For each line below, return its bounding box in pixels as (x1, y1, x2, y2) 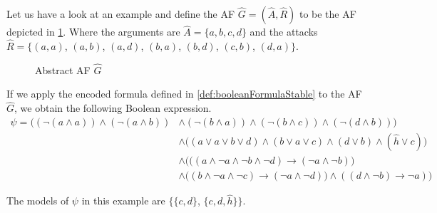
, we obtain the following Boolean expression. (14, 100, 212, 115)
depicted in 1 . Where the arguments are (6, 24, 180, 39)
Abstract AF (35, 62, 91, 77)
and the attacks (250, 24, 318, 39)
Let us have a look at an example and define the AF (6, 6, 235, 21)
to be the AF (299, 6, 356, 21)
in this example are (81, 193, 165, 208)
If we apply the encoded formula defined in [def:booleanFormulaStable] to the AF (6, 86, 362, 101)
